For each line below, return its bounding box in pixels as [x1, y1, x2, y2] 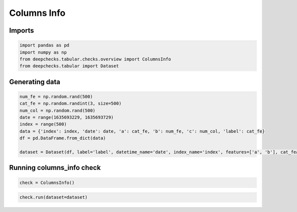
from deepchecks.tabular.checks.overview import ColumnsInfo [19, 56, 171, 62]
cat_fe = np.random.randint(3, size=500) [19, 101, 122, 106]
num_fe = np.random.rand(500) [19, 94, 93, 99]
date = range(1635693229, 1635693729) [19, 114, 114, 120]
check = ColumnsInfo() [19, 180, 75, 185]
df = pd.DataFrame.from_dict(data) [19, 135, 106, 141]
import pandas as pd [19, 43, 69, 48]
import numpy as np [19, 50, 67, 55]
